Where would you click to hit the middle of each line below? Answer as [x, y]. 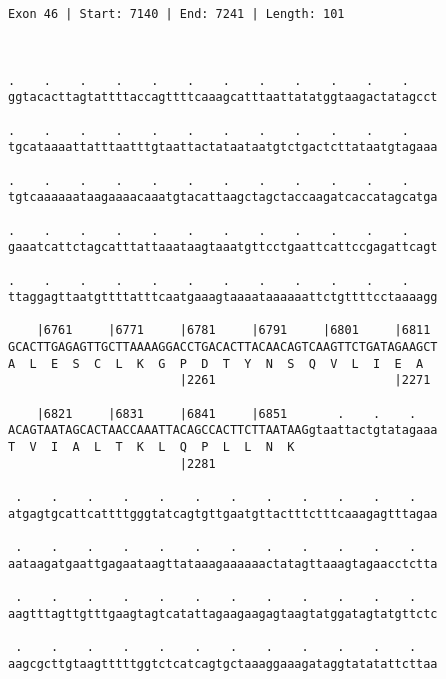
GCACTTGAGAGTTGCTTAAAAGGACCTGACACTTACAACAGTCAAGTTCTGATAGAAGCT [223, 347]
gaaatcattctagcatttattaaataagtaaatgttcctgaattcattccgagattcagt [223, 247]
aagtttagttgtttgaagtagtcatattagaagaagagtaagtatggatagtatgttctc [223, 613]
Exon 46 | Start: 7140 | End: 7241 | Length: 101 [176, 14]
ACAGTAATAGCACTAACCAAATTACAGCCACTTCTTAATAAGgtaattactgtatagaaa [223, 430]
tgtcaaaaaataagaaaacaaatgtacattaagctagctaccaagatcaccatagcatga [223, 197]
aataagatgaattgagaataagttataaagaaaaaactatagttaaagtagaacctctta [223, 563]
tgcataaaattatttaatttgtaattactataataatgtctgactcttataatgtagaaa [223, 147]
